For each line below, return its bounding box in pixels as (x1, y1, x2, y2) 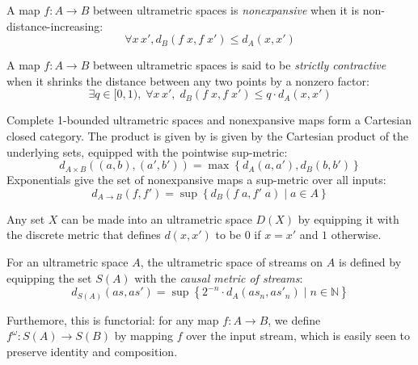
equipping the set (6, 269, 92, 286)
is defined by (338, 253, 402, 270)
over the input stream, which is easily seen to (186, 327, 411, 344)
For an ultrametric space (6, 253, 129, 270)
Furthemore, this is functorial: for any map (6, 311, 219, 328)
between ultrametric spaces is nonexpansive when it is (92, 2, 359, 18)
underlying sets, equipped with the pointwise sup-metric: (6, 143, 288, 160)
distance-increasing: (6, 17, 103, 34)
